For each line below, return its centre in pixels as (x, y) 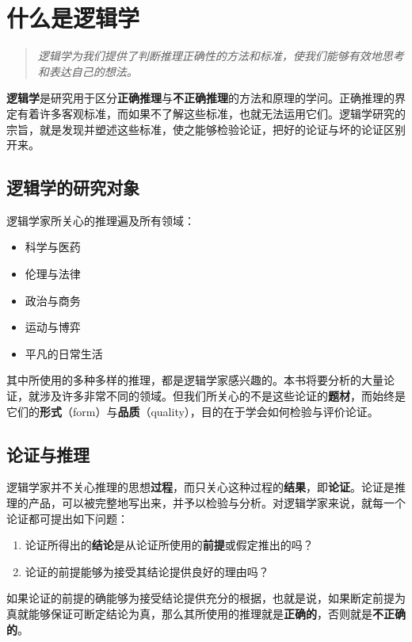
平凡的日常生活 (64, 353)
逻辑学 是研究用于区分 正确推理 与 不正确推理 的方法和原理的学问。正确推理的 (200, 98)
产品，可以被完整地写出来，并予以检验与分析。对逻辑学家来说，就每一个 (217, 503)
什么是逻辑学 (73, 18)
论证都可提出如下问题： (67, 518)
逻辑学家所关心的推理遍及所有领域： (101, 220)
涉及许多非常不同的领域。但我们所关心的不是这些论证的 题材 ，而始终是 (222, 396)
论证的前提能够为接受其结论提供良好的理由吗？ (147, 571)
